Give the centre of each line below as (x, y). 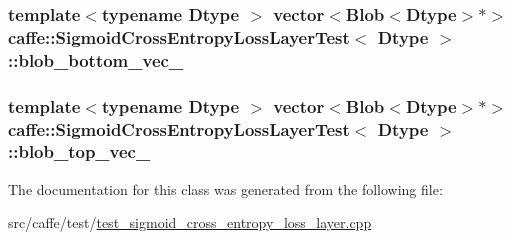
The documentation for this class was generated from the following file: (225, 188)
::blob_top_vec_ (79, 151)
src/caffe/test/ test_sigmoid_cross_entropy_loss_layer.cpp (190, 222)
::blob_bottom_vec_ (96, 59)
